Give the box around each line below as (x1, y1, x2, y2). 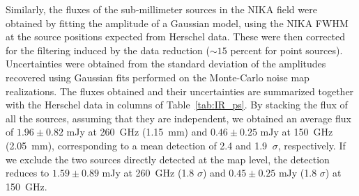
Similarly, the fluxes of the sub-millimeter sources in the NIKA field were (6, 2, 317, 16)
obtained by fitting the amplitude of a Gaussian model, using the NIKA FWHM (6, 15, 349, 30)
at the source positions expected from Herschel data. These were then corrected (6, 29, 346, 44)
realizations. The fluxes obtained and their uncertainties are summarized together (6, 83, 354, 98)
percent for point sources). (230, 42, 343, 57)
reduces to (6, 165, 49, 180)
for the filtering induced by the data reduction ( (6, 42, 210, 57)
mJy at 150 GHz (260, 124, 333, 139)
